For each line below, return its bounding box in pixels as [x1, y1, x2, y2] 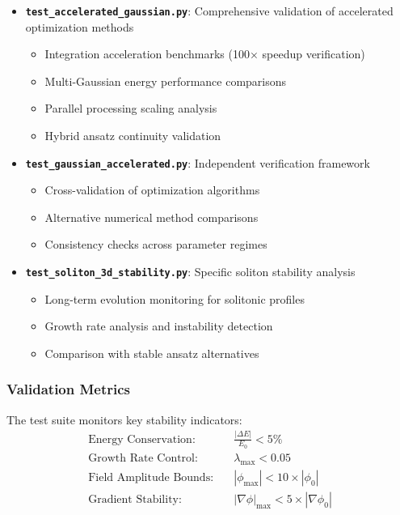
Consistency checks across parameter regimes [44, 236, 267, 253]
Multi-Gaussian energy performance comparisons [44, 72, 287, 89]
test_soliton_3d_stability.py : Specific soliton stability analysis [25, 263, 356, 280]
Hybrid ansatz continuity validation [44, 127, 221, 144]
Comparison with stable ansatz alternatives [44, 344, 259, 361]
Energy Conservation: [88, 433, 196, 445]
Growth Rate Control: [88, 452, 198, 464]
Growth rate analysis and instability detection [44, 317, 273, 334]
